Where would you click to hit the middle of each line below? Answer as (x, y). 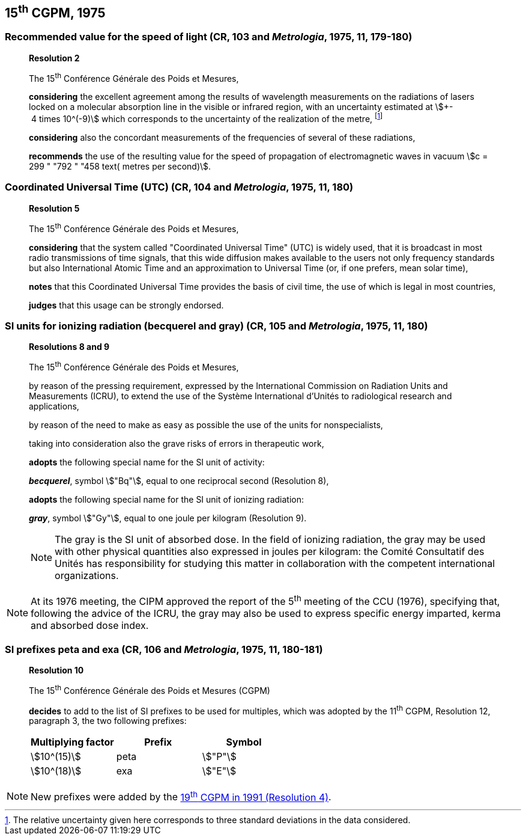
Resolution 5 (54, 208)
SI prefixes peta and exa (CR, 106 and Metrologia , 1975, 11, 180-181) (164, 649)
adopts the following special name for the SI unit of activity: (147, 462)
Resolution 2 (54, 58)
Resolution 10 (56, 670)
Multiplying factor (72, 742)
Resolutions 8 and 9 (69, 347)
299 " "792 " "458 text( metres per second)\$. (120, 167)
